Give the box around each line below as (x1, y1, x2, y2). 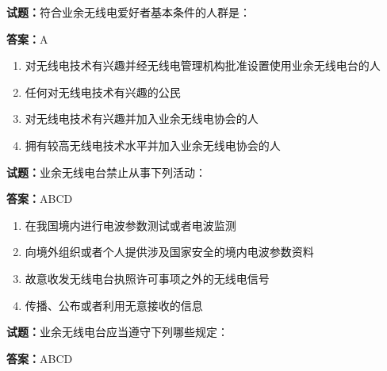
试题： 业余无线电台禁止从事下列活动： (6, 163, 206, 180)
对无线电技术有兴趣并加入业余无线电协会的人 (25, 110, 259, 127)
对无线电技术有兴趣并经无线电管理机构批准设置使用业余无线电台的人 (25, 57, 381, 74)
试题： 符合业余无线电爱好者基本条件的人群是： (6, 4, 251, 20)
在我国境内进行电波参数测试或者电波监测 (25, 216, 236, 233)
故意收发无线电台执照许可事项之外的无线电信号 (25, 270, 270, 286)
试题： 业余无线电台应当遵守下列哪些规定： (6, 323, 228, 340)
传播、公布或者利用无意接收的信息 (25, 296, 203, 313)
